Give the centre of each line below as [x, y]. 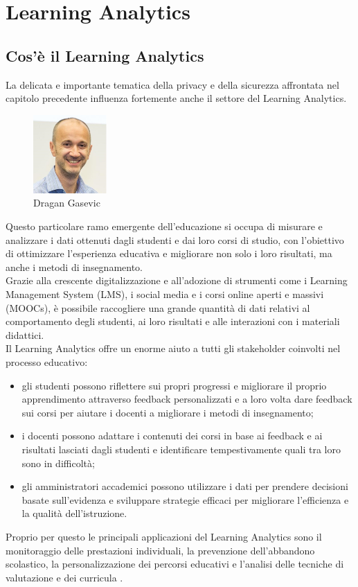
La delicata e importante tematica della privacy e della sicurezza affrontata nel [172, 84]
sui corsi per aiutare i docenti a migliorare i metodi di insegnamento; [168, 412]
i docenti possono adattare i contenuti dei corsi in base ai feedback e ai [172, 436]
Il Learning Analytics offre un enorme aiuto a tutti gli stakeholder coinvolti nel [173, 348]
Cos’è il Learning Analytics [105, 55]
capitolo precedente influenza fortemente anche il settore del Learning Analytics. [176, 98]
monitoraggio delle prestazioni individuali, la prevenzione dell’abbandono [160, 550]
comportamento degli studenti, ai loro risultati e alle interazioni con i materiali [173, 321]
